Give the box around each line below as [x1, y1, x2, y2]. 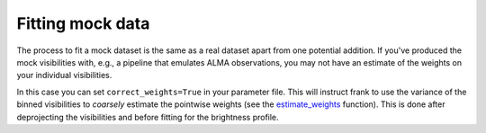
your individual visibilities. [16, 70, 112, 81]
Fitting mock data [16, 13, 150, 33]
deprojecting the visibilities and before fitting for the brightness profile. [16, 111, 279, 122]
